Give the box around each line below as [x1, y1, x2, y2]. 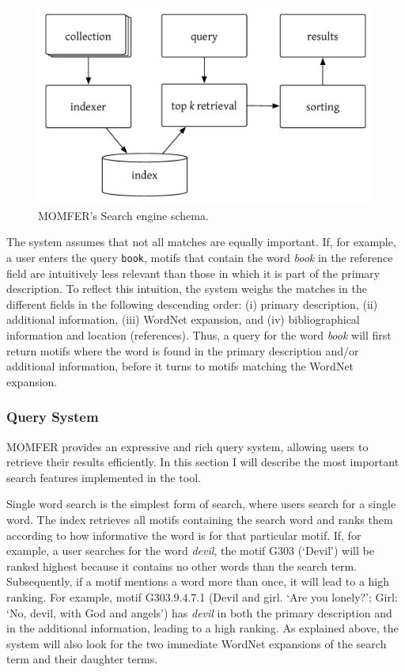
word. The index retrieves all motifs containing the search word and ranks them [6, 511, 393, 528]
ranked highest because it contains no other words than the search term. [6, 557, 358, 574]
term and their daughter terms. [6, 651, 158, 667]
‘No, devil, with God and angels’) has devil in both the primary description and [6, 604, 392, 621]
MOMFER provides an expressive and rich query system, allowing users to [6, 438, 369, 454]
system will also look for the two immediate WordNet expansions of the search [6, 635, 387, 651]
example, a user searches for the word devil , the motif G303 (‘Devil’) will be [6, 542, 374, 559]
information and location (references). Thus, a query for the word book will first [6, 327, 392, 344]
